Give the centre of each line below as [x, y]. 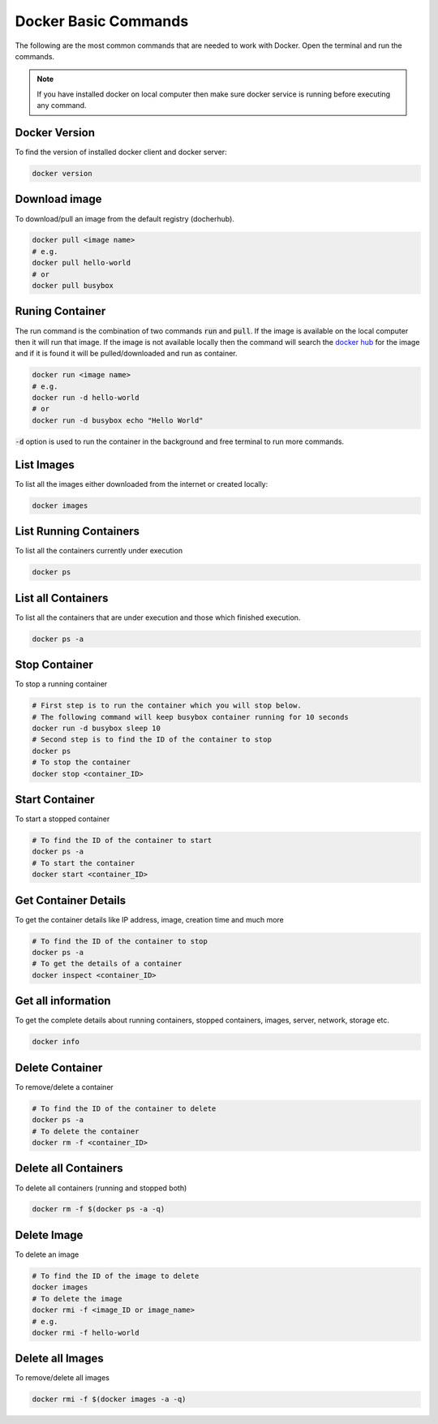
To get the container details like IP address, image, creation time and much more [149, 919]
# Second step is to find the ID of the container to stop [152, 740]
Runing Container [60, 311]
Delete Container [59, 1067]
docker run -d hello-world [86, 398]
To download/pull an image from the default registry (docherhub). [125, 218]
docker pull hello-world [82, 263]
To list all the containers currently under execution [99, 551]
